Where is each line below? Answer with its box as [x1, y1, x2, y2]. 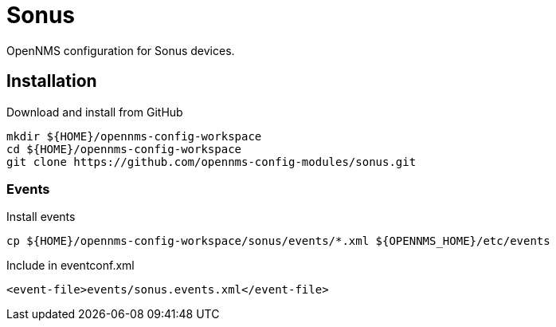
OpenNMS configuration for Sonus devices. [6, 43, 235, 57]
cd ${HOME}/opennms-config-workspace [6, 142, 242, 156]
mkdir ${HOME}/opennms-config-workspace [6, 129, 262, 143]
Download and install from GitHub [6, 104, 183, 119]
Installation [6, 71, 97, 92]
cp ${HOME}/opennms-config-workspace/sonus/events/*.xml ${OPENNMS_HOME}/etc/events [6, 234, 550, 248]
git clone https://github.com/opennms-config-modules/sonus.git [6, 155, 417, 168]
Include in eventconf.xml [6, 258, 135, 273]
